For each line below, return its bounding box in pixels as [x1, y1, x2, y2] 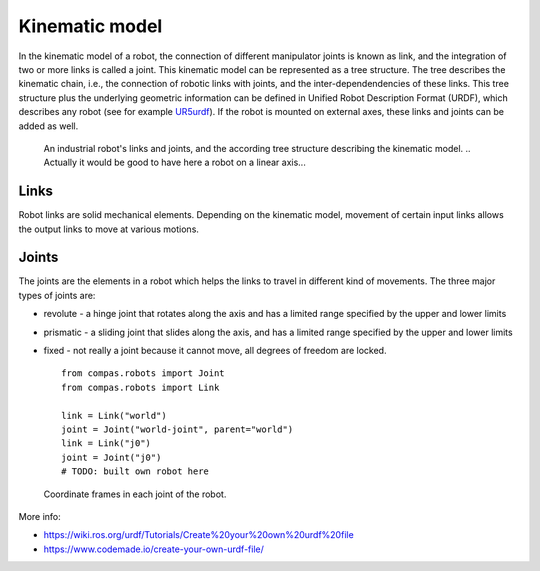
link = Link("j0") [61, 438, 152, 449]
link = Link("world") [61, 410, 167, 421]
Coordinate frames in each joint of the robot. [43, 488, 227, 500]
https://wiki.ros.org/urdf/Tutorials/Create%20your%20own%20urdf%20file [43, 529, 354, 541]
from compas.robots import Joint [61, 368, 225, 379]
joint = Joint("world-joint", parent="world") [61, 424, 294, 435]
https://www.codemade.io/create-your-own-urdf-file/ [43, 543, 265, 555]
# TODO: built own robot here [61, 466, 210, 477]
